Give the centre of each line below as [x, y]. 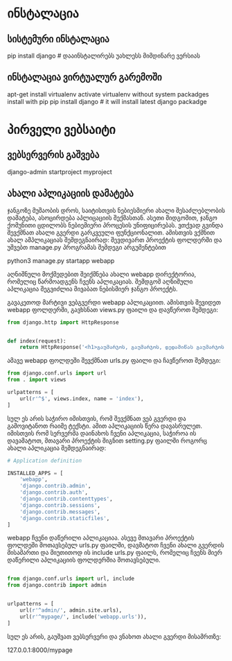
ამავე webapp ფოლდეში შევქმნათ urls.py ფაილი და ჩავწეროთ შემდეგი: [114, 361]
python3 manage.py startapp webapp [61, 260]
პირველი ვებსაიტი [61, 130]
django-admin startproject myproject [60, 171]
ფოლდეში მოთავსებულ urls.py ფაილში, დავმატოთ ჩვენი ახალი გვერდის [116, 545]
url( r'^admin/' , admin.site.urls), [71, 610]
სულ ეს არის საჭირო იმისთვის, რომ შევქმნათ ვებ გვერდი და [97, 418]
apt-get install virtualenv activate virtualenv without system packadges [108, 94]
